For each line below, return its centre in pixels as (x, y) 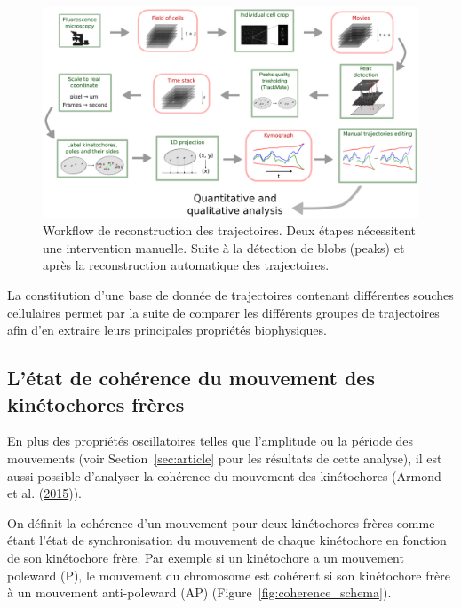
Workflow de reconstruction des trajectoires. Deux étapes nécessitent (230, 230)
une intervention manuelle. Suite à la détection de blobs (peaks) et (224, 247)
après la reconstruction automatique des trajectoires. (186, 265)
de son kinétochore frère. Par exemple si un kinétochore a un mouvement (206, 557)
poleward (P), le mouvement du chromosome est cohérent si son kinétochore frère (229, 575)
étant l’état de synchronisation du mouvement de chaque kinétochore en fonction (227, 540)
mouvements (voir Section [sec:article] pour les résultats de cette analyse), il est (225, 458)
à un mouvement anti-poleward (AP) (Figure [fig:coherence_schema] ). (199, 592)
